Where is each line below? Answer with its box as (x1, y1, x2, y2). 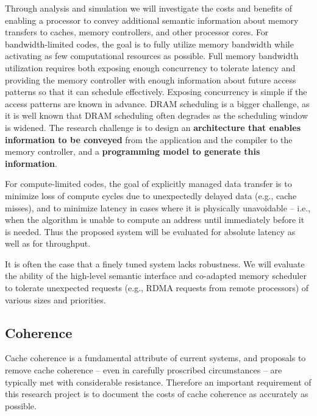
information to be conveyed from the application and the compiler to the (5, 133, 293, 146)
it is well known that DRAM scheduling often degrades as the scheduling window (5, 109, 308, 122)
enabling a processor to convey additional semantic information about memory (5, 13, 299, 26)
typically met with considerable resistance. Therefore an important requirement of (5, 375, 312, 388)
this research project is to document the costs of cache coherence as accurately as (5, 387, 308, 400)
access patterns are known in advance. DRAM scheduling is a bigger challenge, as (5, 97, 310, 110)
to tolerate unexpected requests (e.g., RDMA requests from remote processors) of (5, 281, 309, 294)
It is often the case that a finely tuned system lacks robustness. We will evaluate (5, 257, 305, 270)
